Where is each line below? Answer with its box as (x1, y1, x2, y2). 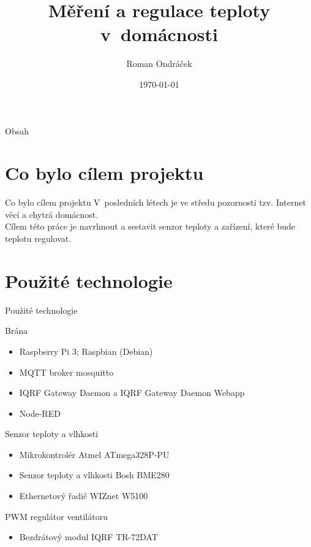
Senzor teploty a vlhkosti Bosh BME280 (19, 468, 170, 481)
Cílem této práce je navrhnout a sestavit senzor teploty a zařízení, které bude (5, 220, 296, 233)
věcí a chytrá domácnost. (5, 208, 99, 220)
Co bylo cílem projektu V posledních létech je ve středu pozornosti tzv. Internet (5, 196, 306, 209)
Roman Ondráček (126, 57, 192, 70)
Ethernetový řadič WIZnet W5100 (19, 489, 148, 502)
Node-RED (19, 406, 61, 419)
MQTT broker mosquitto (19, 365, 114, 378)
